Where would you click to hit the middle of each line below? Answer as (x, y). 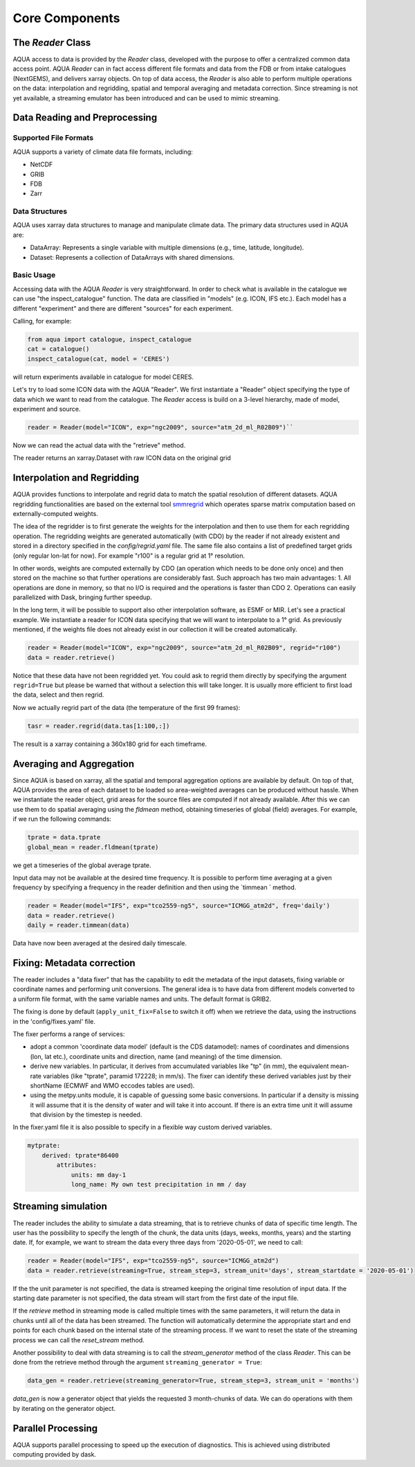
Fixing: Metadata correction (74, 963)
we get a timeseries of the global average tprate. (82, 865)
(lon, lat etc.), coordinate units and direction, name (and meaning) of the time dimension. (156, 1056)
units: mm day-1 (99, 1175)
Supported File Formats (53, 138)
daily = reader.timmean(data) (79, 925)
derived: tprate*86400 (80, 1155)
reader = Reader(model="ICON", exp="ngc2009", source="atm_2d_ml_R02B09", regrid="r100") (184, 648)
